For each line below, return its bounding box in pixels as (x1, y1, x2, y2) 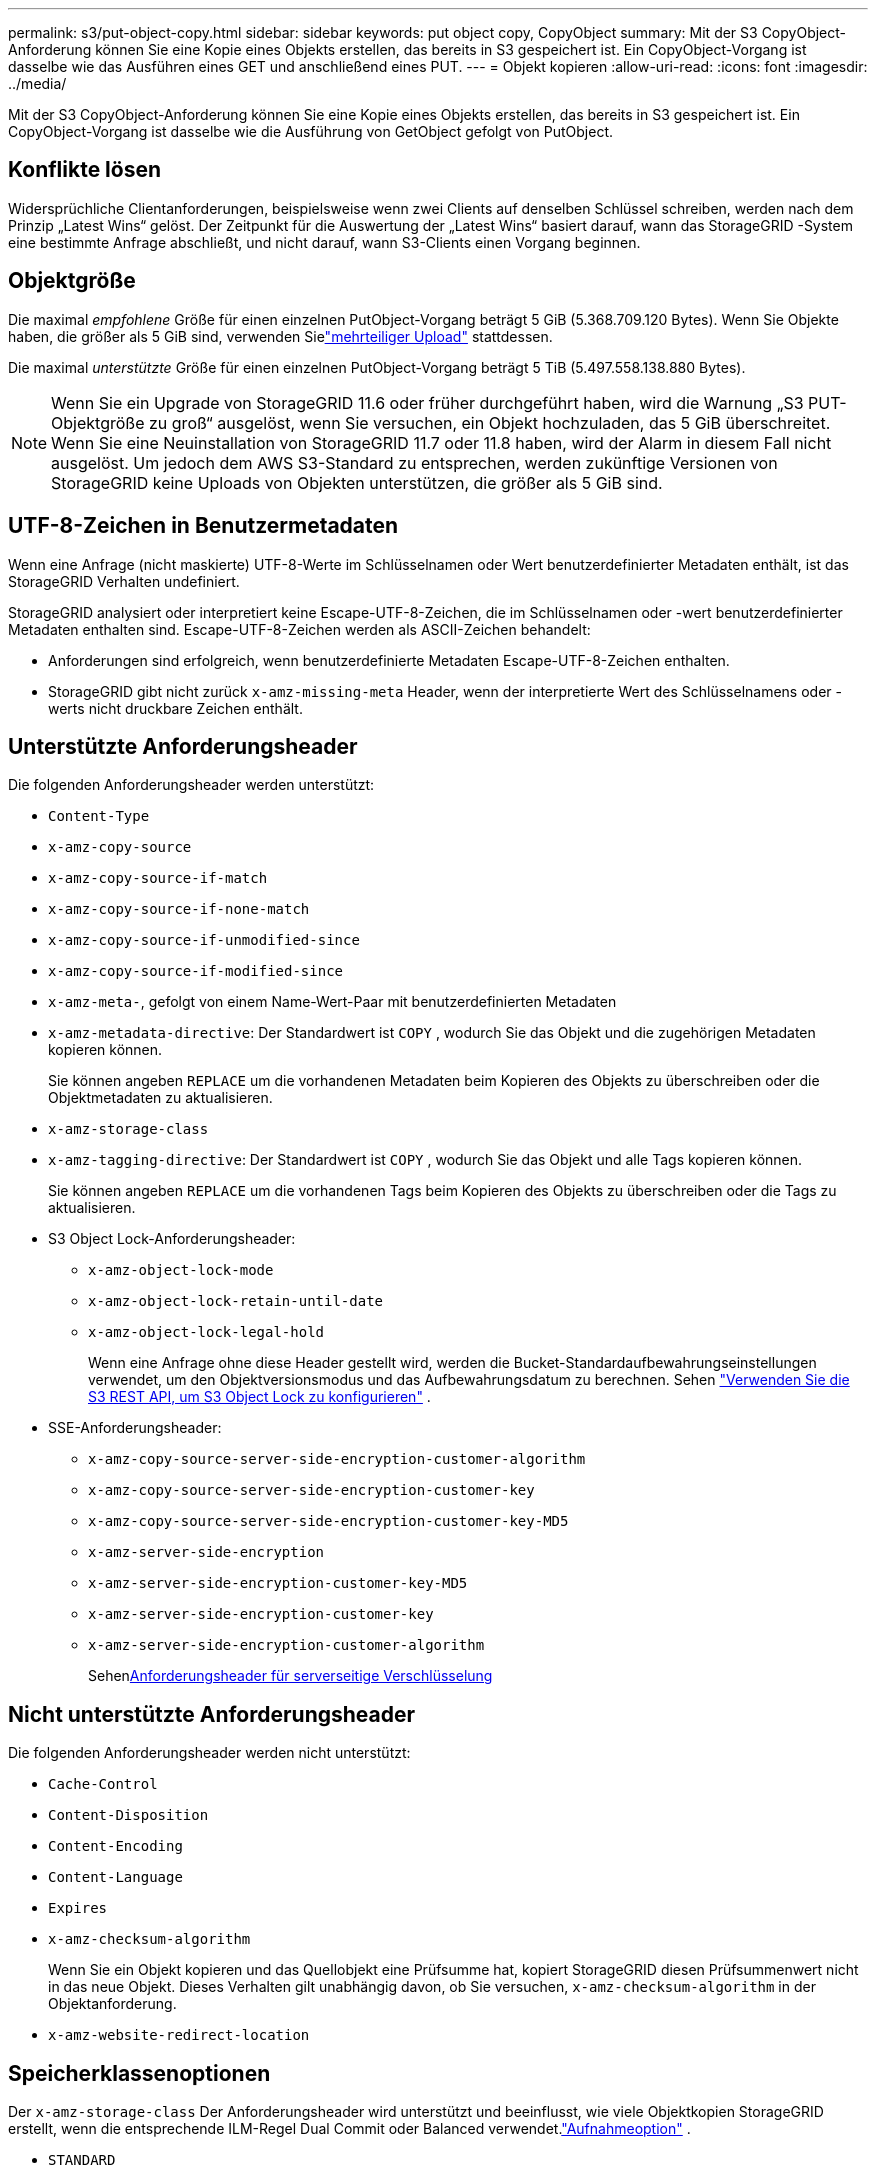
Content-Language (48, 1869, 183, 1886)
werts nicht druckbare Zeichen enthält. (48, 699, 303, 717)
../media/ (8, 75, 67, 92)
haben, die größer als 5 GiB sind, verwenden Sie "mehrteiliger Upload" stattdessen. (8, 327, 553, 345)
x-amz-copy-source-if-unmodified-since (48, 932, 360, 949)
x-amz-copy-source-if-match (48, 870, 268, 887)
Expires (48, 1900, 108, 1917)
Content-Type (48, 808, 150, 825)
